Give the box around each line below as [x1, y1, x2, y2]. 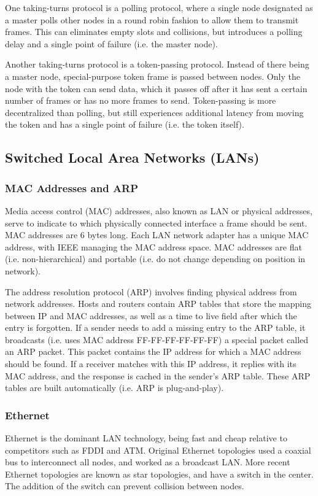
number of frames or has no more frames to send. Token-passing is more [5, 94, 276, 107]
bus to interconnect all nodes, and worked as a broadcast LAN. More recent [5, 455, 290, 468]
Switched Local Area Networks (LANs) [5, 148, 260, 167]
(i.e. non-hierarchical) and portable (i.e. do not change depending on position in [5, 252, 306, 265]
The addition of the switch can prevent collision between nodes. [5, 479, 244, 492]
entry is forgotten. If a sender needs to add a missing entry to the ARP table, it [5, 321, 306, 334]
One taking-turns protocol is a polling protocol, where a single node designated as [5, 1, 313, 14]
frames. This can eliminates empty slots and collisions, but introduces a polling [5, 25, 303, 38]
